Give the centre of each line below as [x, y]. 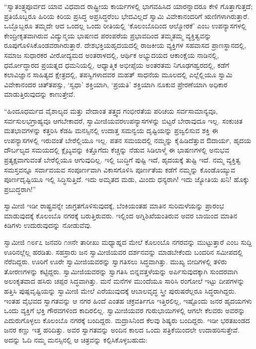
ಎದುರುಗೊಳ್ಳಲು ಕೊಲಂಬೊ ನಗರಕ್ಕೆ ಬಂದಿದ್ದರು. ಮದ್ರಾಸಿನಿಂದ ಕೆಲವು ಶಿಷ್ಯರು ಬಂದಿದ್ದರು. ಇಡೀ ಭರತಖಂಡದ [127, 320]
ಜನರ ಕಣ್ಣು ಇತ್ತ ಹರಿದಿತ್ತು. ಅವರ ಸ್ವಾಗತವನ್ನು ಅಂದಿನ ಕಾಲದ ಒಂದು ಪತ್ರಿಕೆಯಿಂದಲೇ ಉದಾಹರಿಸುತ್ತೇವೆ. [122, 330]
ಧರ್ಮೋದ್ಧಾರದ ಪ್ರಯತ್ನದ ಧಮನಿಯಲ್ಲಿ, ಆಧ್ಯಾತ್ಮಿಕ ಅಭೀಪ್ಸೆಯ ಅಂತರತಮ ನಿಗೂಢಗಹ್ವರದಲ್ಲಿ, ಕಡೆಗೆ [117, 65]
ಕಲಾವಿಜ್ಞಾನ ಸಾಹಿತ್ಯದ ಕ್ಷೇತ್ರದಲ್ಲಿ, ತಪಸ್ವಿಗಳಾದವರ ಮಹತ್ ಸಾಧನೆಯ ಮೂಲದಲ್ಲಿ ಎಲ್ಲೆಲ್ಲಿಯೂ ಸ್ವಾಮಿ [118, 75]
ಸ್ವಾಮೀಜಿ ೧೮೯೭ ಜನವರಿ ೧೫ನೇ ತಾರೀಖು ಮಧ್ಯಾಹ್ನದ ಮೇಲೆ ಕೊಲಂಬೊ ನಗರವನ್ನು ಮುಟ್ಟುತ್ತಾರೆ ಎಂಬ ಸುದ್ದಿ [128, 242]
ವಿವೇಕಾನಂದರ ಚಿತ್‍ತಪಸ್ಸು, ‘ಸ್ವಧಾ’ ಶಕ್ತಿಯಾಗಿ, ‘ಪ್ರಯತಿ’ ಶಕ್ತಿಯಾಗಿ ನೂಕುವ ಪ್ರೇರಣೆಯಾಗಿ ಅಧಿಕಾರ [116, 84]
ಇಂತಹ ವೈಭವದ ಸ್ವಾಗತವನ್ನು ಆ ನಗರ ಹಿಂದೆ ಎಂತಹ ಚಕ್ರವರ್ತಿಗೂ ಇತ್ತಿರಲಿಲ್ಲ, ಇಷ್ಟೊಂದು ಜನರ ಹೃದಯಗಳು [128, 300]
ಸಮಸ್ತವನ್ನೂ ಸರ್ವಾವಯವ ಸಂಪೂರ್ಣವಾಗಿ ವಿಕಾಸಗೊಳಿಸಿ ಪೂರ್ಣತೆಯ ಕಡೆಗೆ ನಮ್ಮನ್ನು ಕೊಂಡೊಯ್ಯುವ [120, 169]
